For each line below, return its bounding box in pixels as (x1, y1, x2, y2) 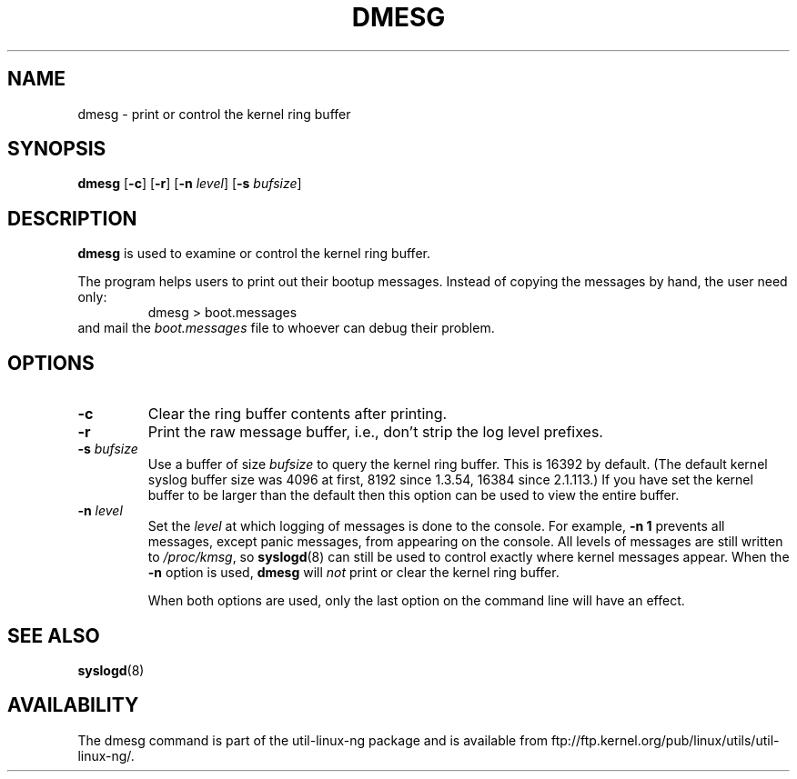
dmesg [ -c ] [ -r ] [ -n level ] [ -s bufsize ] (77, 175, 302, 192)
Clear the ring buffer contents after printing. (147, 404, 448, 424)
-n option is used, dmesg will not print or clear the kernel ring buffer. (147, 564, 560, 581)
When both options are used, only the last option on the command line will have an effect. (147, 593, 685, 609)
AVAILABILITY (7, 694, 139, 717)
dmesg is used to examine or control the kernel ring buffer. (77, 245, 430, 262)
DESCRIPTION (7, 206, 137, 230)
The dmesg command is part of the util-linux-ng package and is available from (77, 732, 549, 748)
